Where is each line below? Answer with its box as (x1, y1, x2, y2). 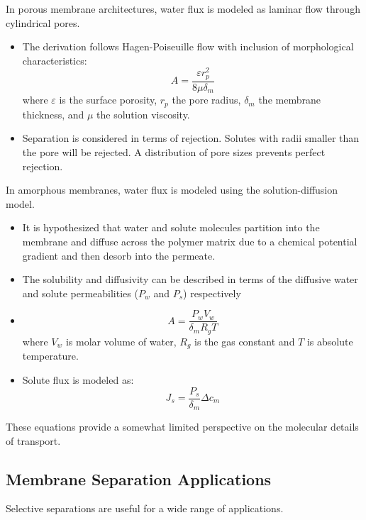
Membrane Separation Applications (6, 468, 272, 489)
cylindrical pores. (6, 15, 80, 30)
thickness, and (22, 106, 84, 121)
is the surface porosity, (59, 92, 157, 107)
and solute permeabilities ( (22, 285, 138, 300)
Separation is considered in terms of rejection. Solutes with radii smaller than (22, 131, 360, 145)
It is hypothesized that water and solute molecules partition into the (22, 220, 320, 235)
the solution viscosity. (96, 106, 190, 121)
